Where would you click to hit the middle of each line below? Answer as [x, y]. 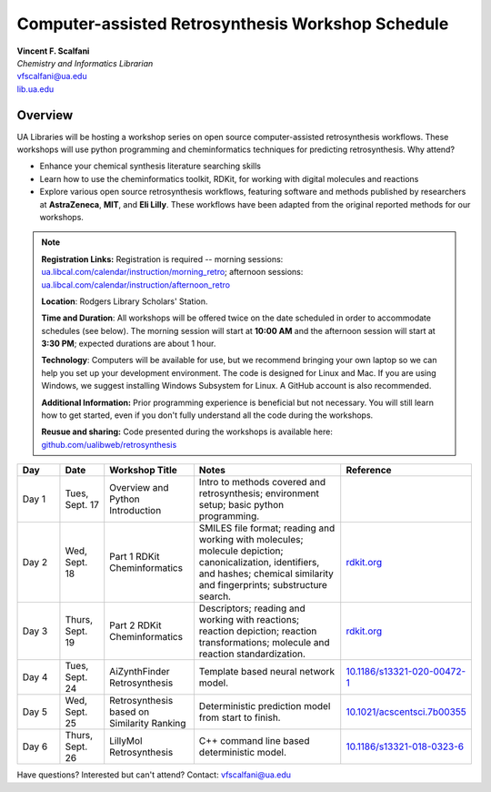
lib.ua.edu [35, 89]
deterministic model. [242, 753]
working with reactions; [249, 620]
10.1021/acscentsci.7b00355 [406, 712]
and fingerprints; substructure [263, 585]
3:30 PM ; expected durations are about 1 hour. [129, 344]
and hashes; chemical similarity [266, 574]
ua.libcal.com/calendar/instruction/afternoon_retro [136, 284]
